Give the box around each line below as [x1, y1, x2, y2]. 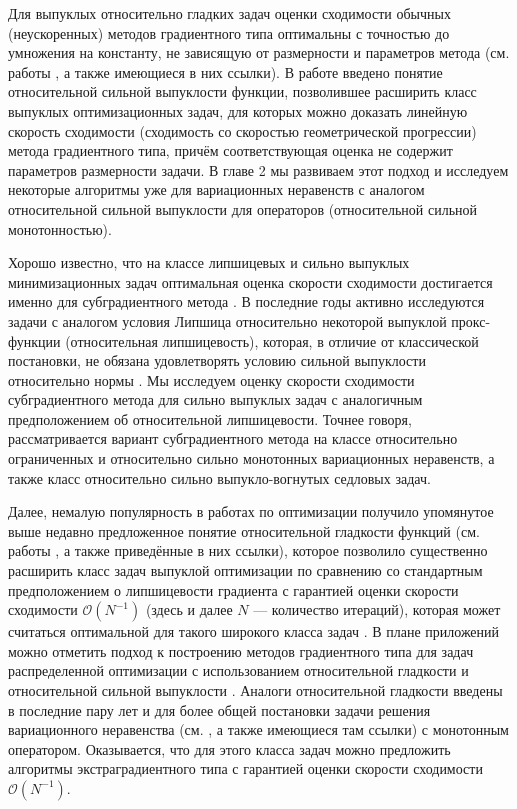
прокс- [451, 310, 491, 331]
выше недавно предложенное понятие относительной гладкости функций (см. [8, 520, 480, 541]
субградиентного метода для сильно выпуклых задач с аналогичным [8, 389, 423, 410]
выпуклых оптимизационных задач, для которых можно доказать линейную [8, 100, 468, 121]
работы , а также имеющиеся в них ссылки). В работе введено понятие [8, 61, 443, 82]
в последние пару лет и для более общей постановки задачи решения [8, 699, 431, 720]
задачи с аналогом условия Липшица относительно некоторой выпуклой [8, 310, 447, 331]
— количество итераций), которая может [253, 599, 501, 620]
